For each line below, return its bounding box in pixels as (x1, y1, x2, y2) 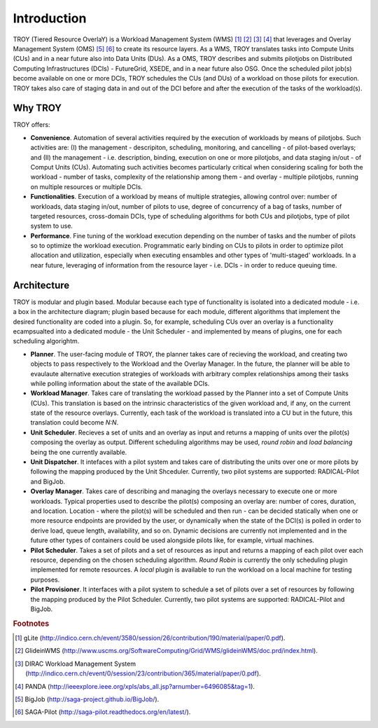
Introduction (13, 11, 87, 26)
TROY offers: (13, 121, 50, 129)
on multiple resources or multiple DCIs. (30, 182, 143, 191)
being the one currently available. (30, 448, 127, 456)
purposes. (30, 575, 60, 584)
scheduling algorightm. (13, 337, 80, 345)
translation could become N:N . (30, 418, 119, 427)
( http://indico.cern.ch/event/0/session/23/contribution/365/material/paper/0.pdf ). (25, 669, 262, 678)
